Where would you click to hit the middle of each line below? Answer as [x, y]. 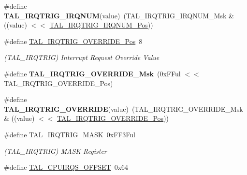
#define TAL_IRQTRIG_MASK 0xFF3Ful [70, 134]
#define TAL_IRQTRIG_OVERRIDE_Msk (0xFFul [92, 73]
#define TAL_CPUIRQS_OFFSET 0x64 [66, 167]
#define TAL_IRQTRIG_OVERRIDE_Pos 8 [73, 41]
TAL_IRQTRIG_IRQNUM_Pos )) [101, 25]
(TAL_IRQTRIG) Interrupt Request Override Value [82, 57]
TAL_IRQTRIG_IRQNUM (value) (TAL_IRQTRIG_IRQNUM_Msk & [119, 15]
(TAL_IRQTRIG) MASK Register [55, 151]
